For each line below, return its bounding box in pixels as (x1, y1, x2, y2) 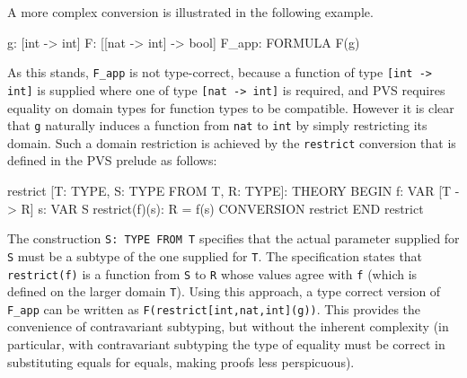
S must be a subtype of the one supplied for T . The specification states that (7, 246, 423, 265)
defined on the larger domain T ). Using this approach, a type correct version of (7, 282, 441, 301)
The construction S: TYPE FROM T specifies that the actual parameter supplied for (7, 229, 460, 248)
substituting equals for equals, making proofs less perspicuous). (7, 352, 355, 371)
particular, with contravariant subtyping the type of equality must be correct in (7, 335, 445, 354)
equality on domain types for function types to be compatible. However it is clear (7, 98, 454, 117)
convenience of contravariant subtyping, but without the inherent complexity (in (7, 317, 449, 336)
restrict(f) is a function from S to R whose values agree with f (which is (7, 264, 418, 283)
